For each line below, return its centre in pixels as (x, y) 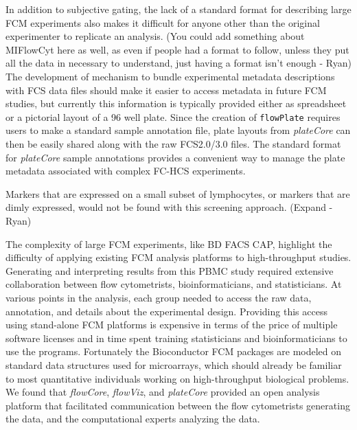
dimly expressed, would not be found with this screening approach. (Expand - (169, 207)
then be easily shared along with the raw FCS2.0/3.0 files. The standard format (173, 144)
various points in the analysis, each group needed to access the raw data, (159, 297)
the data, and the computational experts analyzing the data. (133, 419)
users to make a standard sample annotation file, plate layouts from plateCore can (178, 130)
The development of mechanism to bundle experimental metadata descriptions (170, 76)
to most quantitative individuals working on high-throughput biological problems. (177, 378)
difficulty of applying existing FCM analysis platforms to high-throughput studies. (178, 257)
